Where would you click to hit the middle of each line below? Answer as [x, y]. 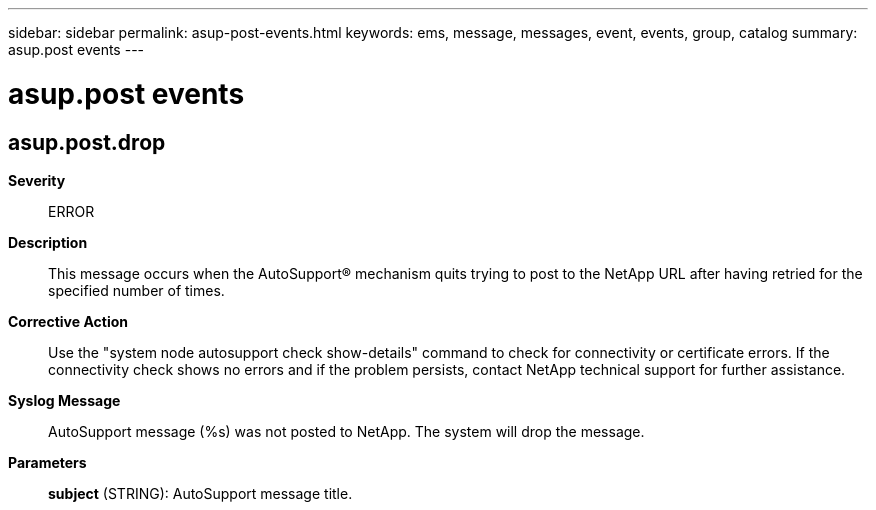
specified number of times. [136, 290]
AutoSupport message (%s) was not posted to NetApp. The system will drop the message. [346, 431]
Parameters [47, 462]
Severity [37, 180]
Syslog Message [64, 400]
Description [48, 242]
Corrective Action [68, 321]
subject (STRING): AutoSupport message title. [200, 493]
